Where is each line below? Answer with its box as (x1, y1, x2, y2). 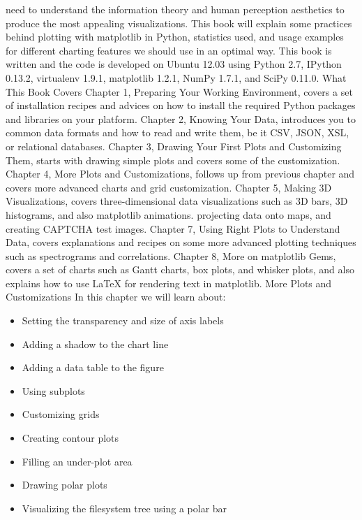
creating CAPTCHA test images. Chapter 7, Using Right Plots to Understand (6, 221, 340, 236)
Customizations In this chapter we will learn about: (6, 289, 226, 304)
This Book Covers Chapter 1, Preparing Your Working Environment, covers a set (6, 84, 353, 99)
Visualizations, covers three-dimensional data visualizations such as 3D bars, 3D (6, 194, 348, 208)
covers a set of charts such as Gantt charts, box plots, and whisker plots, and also (6, 262, 354, 277)
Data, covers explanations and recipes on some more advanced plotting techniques (6, 235, 356, 250)
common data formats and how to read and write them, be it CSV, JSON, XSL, (6, 125, 349, 140)
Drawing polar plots (22, 477, 107, 492)
